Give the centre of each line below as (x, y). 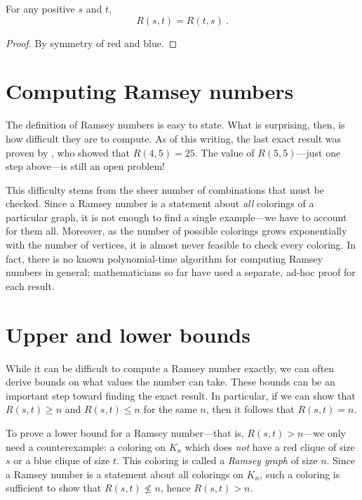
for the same (170, 409)
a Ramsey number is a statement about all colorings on (125, 474)
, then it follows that (250, 409)
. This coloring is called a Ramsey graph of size (217, 460)
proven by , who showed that (68, 152)
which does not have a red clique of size (270, 446)
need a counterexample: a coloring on (86, 446)
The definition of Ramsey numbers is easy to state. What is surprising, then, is (175, 125)
